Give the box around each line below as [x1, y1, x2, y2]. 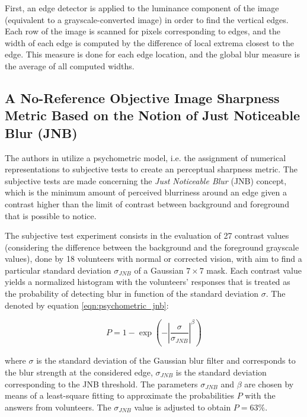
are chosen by [244, 377, 294, 390]
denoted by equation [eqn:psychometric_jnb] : [5, 299, 169, 311]
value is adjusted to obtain [134, 400, 231, 413]
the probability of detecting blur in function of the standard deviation [5, 287, 259, 300]
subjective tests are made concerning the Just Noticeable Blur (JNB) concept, [5, 174, 287, 187]
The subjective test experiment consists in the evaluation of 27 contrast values [5, 229, 289, 242]
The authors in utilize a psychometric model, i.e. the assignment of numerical [5, 151, 286, 163]
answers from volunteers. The [5, 400, 111, 413]
